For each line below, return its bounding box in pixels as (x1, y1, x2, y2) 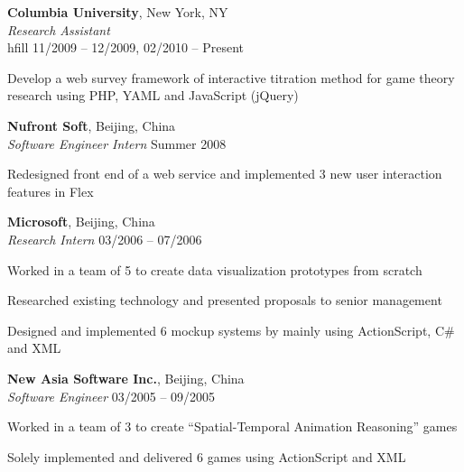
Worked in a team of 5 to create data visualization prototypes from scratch (7, 260, 422, 279)
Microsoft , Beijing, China (7, 212, 155, 231)
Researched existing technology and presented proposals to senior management (7, 291, 442, 310)
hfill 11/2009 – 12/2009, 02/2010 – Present (7, 38, 245, 57)
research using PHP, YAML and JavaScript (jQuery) (7, 86, 299, 105)
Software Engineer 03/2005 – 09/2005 (7, 386, 216, 405)
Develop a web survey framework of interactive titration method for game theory (7, 68, 455, 87)
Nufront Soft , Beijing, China (7, 116, 176, 134)
